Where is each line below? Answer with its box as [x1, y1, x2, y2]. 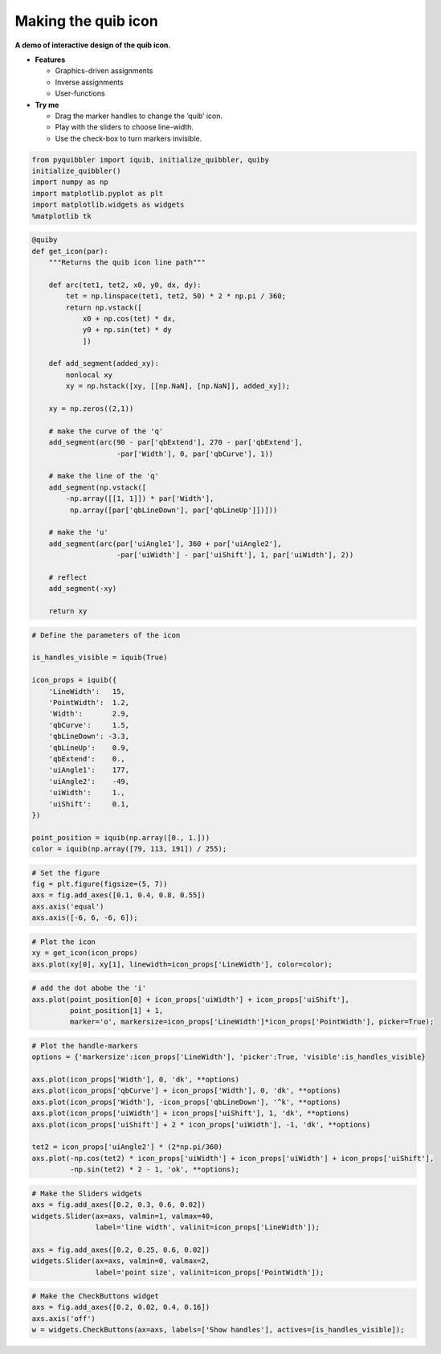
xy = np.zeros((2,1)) [48, 404, 134, 413]
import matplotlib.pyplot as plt [31, 189, 164, 198]
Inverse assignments [55, 77, 124, 87]
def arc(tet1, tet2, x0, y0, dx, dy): [48, 280, 202, 289]
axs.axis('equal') [31, 901, 104, 911]
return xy [48, 607, 88, 616]
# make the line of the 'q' [48, 471, 160, 481]
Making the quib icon [14, 12, 158, 30]
